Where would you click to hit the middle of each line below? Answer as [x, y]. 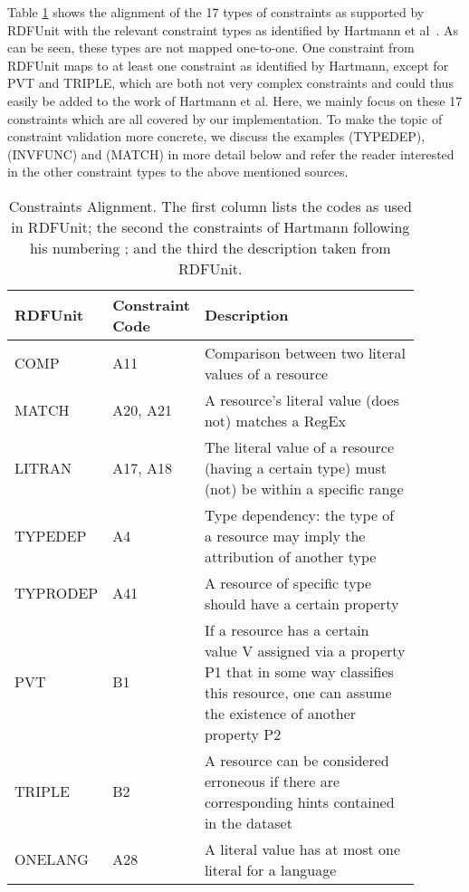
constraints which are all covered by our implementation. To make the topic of [225, 118]
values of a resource [266, 373]
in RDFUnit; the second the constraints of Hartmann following [211, 226]
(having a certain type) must [295, 467]
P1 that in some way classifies [299, 671]
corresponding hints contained [299, 801]
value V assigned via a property [305, 650]
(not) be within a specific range [304, 488]
